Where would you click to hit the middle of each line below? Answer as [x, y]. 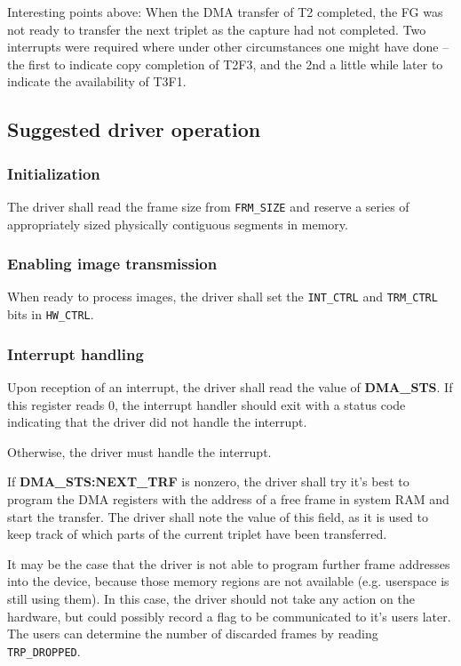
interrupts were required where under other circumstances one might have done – [228, 47]
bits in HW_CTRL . [51, 314]
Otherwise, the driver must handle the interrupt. [139, 451]
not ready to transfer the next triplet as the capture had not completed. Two [217, 29]
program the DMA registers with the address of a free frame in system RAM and [228, 498]
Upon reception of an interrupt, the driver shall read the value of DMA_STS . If [230, 386]
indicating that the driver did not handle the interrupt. [157, 422]
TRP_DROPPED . [44, 650]
